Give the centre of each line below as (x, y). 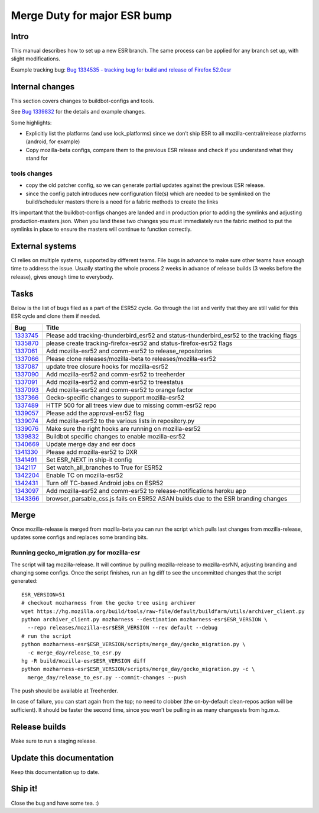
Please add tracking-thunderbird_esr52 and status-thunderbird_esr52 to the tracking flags (172, 335)
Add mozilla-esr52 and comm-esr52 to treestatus (115, 382)
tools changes (32, 173)
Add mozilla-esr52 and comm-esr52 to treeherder (115, 374)
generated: (24, 581)
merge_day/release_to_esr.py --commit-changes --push (107, 677)
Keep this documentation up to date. (55, 772)
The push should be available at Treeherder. (64, 691)
